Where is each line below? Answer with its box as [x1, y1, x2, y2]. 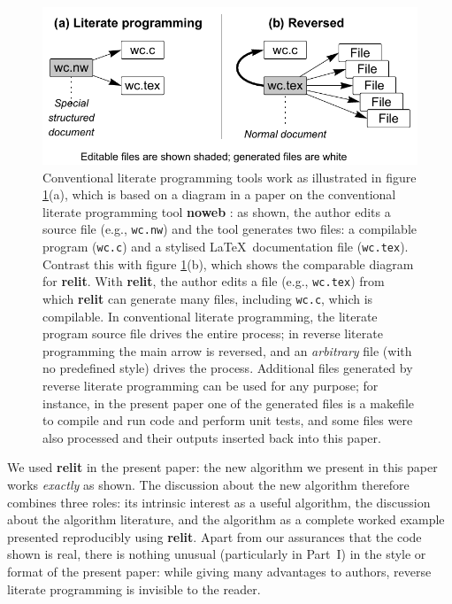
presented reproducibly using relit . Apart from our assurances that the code [7, 527, 422, 546]
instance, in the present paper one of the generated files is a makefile [42, 393, 414, 412]
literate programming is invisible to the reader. [7, 579, 261, 598]
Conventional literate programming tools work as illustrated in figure [42, 167, 417, 186]
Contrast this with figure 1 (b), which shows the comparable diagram [42, 254, 414, 273]
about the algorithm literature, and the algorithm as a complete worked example [7, 510, 445, 529]
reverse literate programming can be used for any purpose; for [42, 376, 379, 395]
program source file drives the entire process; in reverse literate [42, 324, 383, 343]
